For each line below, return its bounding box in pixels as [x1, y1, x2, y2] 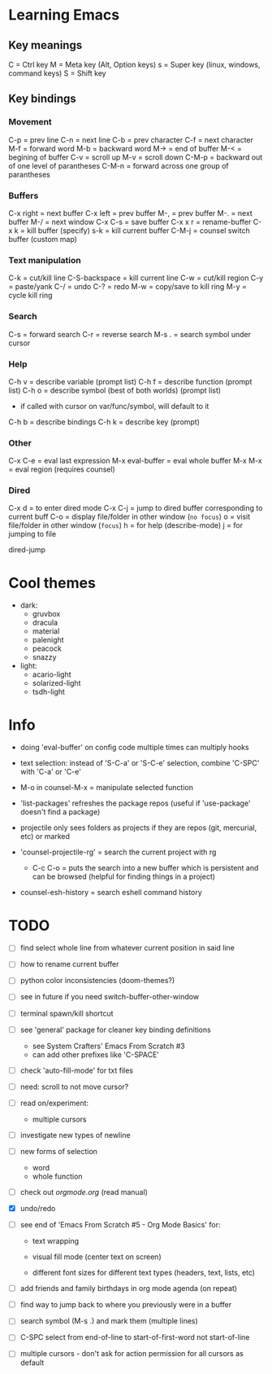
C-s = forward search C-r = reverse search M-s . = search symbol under [8, 329, 252, 339]
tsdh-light [32, 687, 65, 697]
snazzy [32, 652, 57, 662]
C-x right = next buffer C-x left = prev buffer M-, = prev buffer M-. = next [8, 208, 253, 217]
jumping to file [8, 529, 57, 539]
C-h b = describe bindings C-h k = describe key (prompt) [8, 417, 201, 427]
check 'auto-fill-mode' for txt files [19, 1065, 134, 1075]
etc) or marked [19, 832, 71, 841]
